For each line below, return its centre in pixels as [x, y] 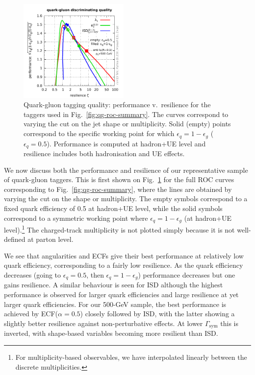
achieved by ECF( [31, 314]
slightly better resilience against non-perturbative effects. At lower [103, 323]
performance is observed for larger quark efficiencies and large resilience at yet [121, 294]
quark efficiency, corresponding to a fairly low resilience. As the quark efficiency [124, 265]
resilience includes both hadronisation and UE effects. [104, 153]
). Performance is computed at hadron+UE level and [126, 143]
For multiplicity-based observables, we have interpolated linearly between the [131, 357]
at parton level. [51, 239]
